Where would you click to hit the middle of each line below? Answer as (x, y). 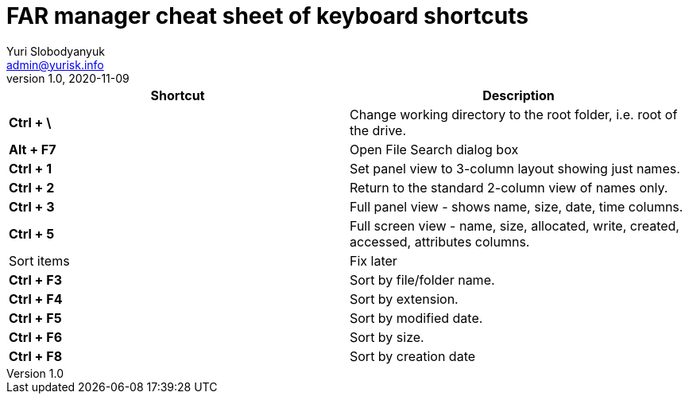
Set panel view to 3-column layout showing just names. (515, 168)
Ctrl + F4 (36, 299)
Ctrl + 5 (32, 233)
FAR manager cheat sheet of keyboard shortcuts (267, 16)
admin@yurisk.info (55, 64)
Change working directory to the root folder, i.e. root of (514, 114)
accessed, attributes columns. (440, 241)
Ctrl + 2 (32, 187)
